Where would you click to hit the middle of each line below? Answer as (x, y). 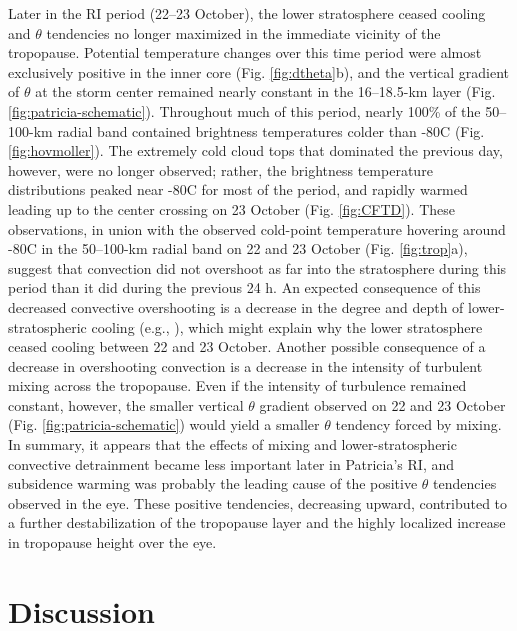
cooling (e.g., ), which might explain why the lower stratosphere (287, 326)
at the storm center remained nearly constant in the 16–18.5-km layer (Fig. (265, 91)
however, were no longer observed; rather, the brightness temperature (220, 169)
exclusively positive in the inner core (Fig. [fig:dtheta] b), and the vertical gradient (259, 71)
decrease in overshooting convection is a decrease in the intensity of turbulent (245, 365)
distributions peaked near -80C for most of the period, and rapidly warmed (238, 189)
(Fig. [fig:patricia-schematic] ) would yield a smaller (164, 424)
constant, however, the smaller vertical (126, 404)
